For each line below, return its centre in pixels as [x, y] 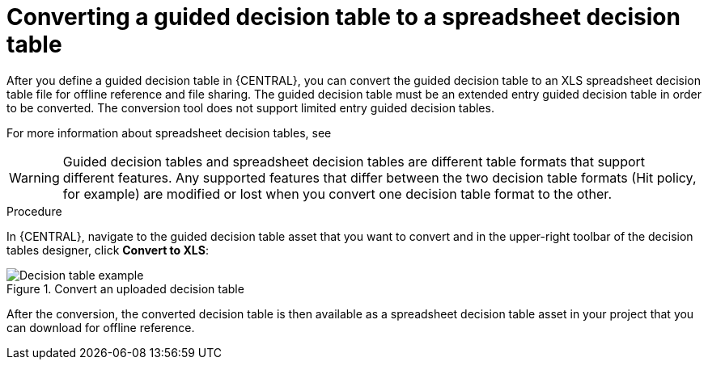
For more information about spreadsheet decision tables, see [169, 133]
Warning [34, 177]
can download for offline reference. [101, 327]
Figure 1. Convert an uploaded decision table [125, 288]
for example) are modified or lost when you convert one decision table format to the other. [337, 194]
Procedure [34, 211]
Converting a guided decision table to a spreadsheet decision [343, 17]
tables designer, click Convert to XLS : [108, 250]
